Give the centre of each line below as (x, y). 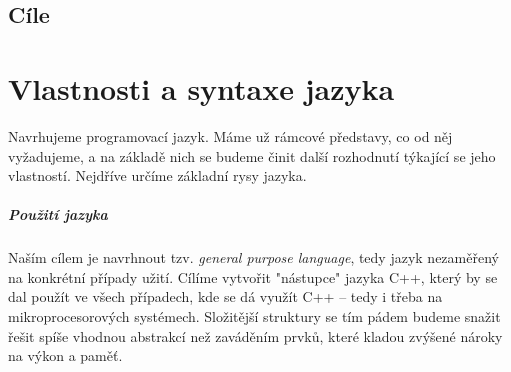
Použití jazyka (58, 214)
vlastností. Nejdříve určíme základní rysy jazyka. (157, 175)
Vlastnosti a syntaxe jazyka (201, 87)
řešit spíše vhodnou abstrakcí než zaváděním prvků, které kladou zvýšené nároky (255, 335)
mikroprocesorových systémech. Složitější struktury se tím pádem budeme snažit (254, 316)
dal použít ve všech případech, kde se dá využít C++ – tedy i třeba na (225, 296)
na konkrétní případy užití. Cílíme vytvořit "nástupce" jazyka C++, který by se (253, 276)
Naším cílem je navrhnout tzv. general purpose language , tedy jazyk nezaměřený (253, 257)
